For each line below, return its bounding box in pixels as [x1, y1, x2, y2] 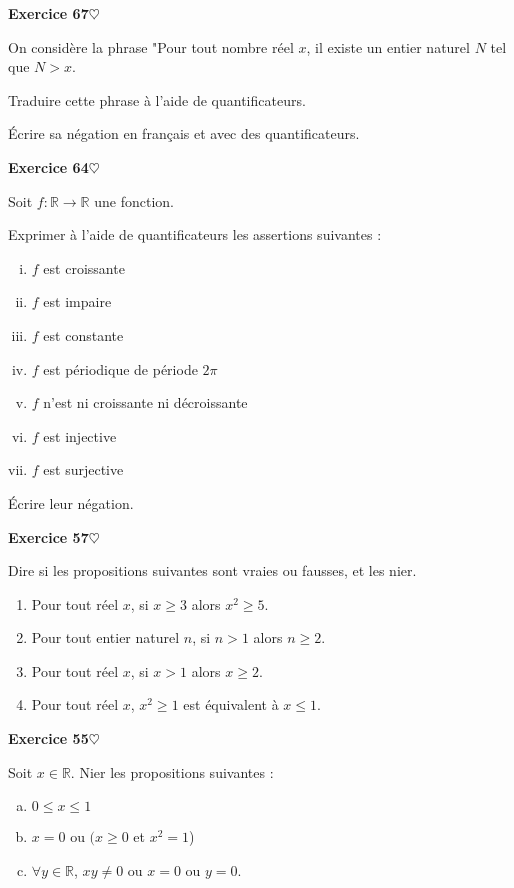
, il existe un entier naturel [306, 36, 470, 57]
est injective [43, 425, 117, 446]
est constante [43, 324, 124, 345]
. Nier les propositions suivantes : [70, 761, 274, 782]
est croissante [43, 257, 125, 278]
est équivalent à [183, 694, 279, 715]
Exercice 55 [8, 728, 89, 749]
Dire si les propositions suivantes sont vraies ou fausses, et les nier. [8, 560, 417, 581]
